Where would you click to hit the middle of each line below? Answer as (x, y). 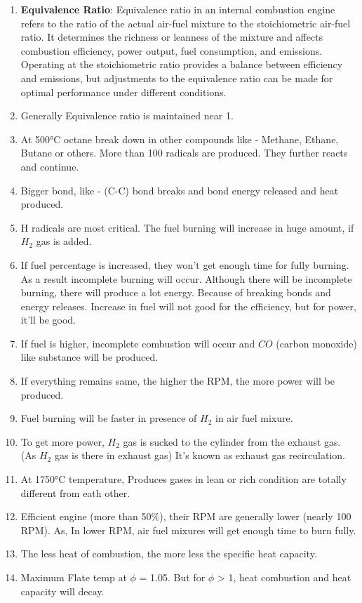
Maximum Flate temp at (74, 577)
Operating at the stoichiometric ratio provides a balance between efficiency (182, 64)
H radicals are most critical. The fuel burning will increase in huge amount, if (187, 227)
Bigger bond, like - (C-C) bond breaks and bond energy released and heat (180, 190)
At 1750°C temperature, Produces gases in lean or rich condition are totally (183, 479)
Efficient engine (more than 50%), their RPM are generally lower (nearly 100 (186, 516)
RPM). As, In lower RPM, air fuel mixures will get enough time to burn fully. (188, 530)
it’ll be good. (48, 320)
